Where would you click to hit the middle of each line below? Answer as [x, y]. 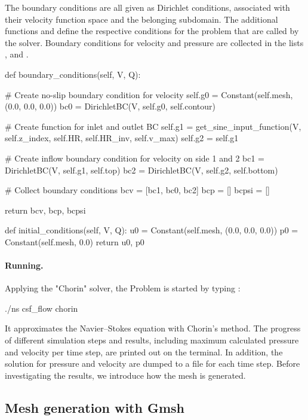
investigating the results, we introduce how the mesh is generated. [125, 375]
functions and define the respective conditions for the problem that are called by [152, 31]
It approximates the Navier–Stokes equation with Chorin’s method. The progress [153, 328]
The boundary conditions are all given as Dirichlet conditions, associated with [147, 7]
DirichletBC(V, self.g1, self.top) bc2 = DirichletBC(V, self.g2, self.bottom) [141, 170]
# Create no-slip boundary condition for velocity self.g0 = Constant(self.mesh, [149, 94]
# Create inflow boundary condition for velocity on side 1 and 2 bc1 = [135, 158]
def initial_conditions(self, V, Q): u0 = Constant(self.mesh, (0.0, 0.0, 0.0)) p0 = [152, 230]
